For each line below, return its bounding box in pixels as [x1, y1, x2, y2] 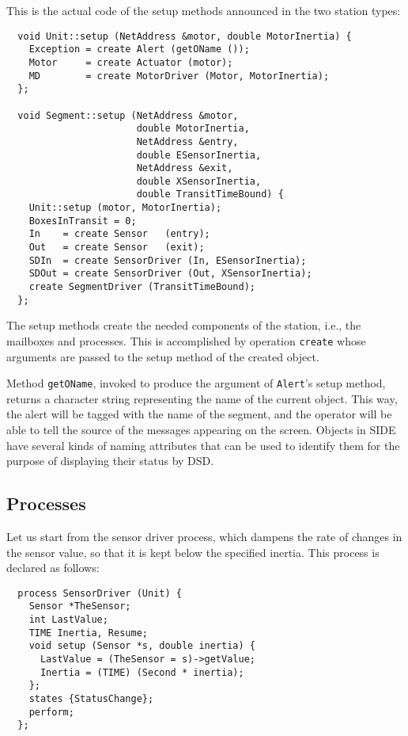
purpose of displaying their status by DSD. [6, 452, 214, 469]
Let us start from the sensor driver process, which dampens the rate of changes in [6, 528, 402, 545]
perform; [28, 706, 74, 718]
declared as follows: [6, 559, 100, 576]
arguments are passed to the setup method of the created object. [6, 348, 319, 364]
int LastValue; [28, 614, 108, 626]
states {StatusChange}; [28, 693, 154, 705]
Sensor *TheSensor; [28, 601, 131, 612]
